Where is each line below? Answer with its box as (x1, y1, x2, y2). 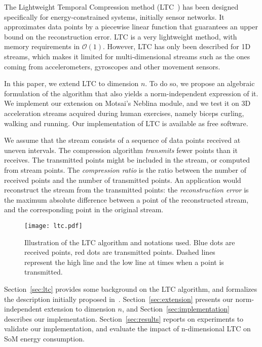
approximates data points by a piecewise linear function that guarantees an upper (4, 21, 258, 32)
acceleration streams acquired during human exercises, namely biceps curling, (4, 107, 244, 118)
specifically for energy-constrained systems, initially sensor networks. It (4, 11, 224, 22)
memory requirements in (4, 41, 80, 52)
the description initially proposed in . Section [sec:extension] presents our (4, 293, 233, 304)
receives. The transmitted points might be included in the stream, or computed (4, 155, 250, 165)
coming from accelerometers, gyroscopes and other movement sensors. (4, 61, 220, 71)
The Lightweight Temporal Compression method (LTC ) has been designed (4, 2, 239, 12)
